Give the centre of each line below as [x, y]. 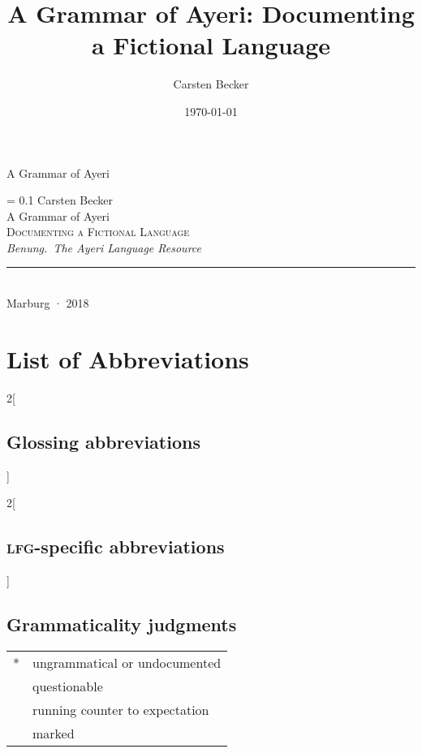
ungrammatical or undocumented [127, 662]
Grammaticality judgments [122, 624]
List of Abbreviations [128, 358]
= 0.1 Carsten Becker [60, 200]
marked [54, 733]
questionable [68, 686]
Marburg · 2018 [48, 303]
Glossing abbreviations [103, 441]
